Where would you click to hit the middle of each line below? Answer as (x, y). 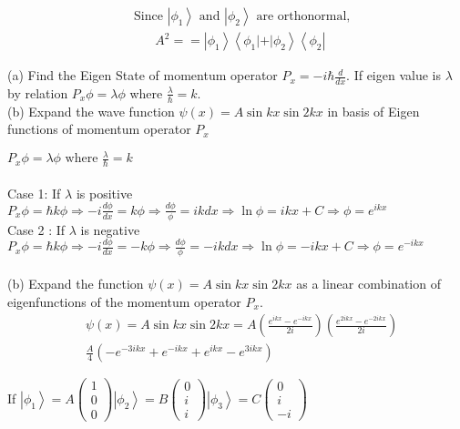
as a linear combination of (368, 283)
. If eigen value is (394, 75)
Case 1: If (34, 193)
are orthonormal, (303, 17)
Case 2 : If (36, 229)
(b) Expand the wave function (91, 111)
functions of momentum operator (99, 129)
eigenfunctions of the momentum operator (124, 301)
